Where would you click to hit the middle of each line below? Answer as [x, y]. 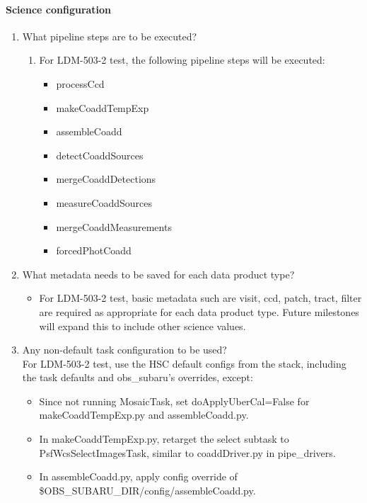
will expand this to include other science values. [142, 326]
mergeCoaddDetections [106, 179]
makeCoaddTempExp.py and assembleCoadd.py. [144, 415]
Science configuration [59, 9]
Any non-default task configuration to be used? [124, 350]
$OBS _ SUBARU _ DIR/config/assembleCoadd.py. [147, 490]
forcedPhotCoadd [94, 250]
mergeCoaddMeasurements [114, 226]
